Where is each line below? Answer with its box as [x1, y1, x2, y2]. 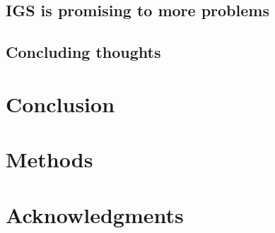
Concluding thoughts [6, 41, 161, 63]
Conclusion [6, 89, 115, 118]
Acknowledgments [6, 200, 184, 229]
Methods [6, 145, 93, 174]
